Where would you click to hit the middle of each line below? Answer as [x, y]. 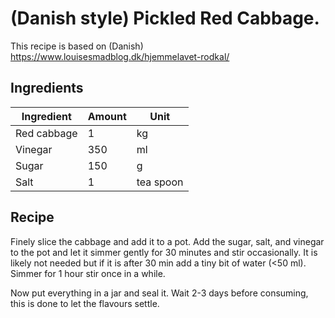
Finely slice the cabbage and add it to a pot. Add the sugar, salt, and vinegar [167, 241]
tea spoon [160, 182]
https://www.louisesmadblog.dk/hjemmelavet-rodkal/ [120, 56]
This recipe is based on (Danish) [77, 46]
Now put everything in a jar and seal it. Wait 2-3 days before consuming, [159, 293]
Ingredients [47, 88]
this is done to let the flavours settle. [85, 303]
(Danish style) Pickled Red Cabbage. [165, 18]
